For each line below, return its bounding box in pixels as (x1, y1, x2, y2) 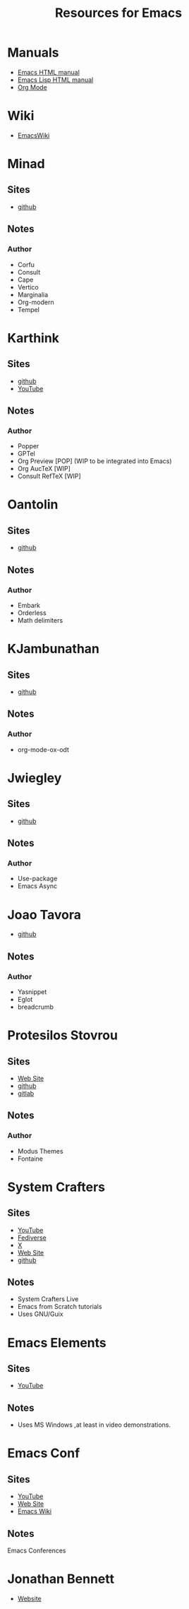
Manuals (7, 44, 59, 61)
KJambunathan (7, 641, 100, 657)
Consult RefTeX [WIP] (17, 472, 81, 481)
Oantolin (7, 496, 59, 513)
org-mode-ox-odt (17, 745, 69, 753)
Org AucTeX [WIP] (17, 465, 71, 473)
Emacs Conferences (7, 1546, 66, 1555)
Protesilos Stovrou (7, 1027, 118, 1043)
